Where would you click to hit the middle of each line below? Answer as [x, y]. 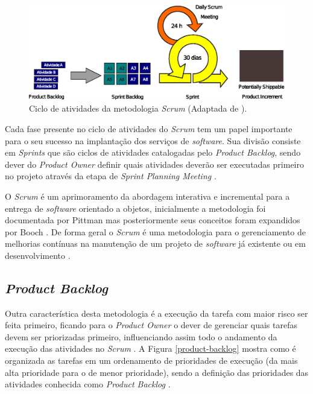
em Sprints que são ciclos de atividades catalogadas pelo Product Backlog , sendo [153, 152]
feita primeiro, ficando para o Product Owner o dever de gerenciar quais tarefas [151, 325]
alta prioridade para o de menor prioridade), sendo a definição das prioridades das [157, 372]
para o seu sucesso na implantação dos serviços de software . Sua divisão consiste [153, 140]
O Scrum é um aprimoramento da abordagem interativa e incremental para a [147, 196]
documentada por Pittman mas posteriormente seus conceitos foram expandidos [153, 220]
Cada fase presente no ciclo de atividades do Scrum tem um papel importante [149, 128]
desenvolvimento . [38, 255]
